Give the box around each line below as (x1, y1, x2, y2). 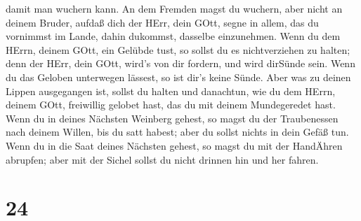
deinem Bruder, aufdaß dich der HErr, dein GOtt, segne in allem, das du (6, 15, 319, 29)
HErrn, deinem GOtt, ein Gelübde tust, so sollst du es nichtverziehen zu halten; (6, 42, 350, 57)
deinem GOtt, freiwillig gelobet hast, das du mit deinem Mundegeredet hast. (6, 97, 336, 112)
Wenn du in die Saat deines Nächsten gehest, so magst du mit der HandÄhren (6, 138, 343, 152)
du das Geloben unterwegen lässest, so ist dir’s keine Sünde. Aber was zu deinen (6, 69, 351, 84)
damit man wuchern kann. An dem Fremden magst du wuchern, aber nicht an (6, 1, 343, 15)
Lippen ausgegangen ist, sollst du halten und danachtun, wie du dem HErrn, (6, 83, 336, 98)
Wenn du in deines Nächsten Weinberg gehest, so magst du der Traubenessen (6, 110, 339, 125)
